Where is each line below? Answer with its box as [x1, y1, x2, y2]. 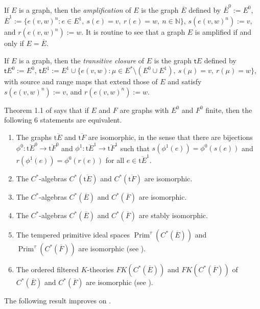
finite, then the [205, 104, 252, 115]
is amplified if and [195, 27, 252, 37]
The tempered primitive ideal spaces [16, 229, 130, 240]
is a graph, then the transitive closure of [19, 55, 145, 65]
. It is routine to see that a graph [81, 27, 185, 37]
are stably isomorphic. [138, 210, 208, 221]
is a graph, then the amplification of [19, 4, 131, 15]
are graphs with [120, 104, 169, 115]
